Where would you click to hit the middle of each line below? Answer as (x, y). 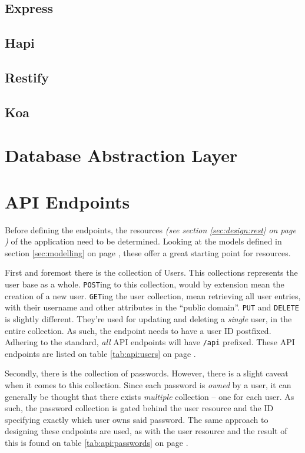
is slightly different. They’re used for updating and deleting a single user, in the (148, 318)
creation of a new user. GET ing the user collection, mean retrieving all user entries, (153, 295)
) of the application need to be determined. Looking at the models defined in (143, 241)
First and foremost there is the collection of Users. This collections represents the (151, 272)
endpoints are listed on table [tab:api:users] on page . (100, 353)
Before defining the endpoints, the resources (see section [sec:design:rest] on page (150, 229)
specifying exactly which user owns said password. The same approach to (137, 419)
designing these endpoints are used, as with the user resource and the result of (146, 431)
